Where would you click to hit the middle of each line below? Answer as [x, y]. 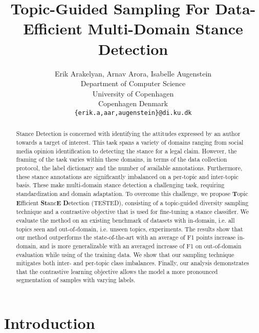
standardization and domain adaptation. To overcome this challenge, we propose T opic [132, 193]
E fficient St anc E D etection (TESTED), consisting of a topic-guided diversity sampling [132, 203]
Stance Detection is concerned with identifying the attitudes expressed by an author [128, 134]
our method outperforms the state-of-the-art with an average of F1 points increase [126, 237]
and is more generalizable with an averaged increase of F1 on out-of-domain [141, 246]
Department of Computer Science [133, 83]
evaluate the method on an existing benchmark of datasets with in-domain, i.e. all [125, 220]
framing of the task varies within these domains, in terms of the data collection [122, 159]
